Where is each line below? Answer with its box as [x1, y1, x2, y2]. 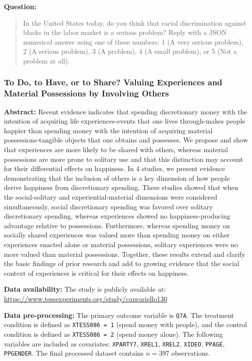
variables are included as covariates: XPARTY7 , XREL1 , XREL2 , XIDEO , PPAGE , [4, 338, 225, 348]
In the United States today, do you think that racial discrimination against [23, 17, 246, 28]
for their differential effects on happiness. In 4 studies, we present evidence [4, 163, 225, 173]
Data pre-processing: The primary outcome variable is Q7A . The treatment [4, 310, 234, 320]
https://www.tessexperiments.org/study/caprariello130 [4, 293, 168, 303]
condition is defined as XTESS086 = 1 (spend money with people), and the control [4, 319, 247, 330]
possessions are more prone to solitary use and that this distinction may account [4, 154, 243, 164]
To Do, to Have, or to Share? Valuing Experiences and [4, 76, 222, 88]
